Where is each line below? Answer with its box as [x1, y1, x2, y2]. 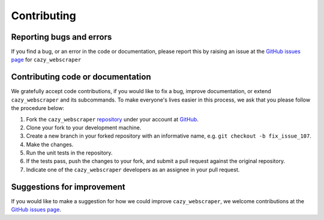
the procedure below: [11, 105, 64, 112]
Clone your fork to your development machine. [26, 124, 142, 131]
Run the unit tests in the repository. [26, 149, 113, 156]
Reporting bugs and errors [11, 32, 112, 42]
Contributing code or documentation [11, 72, 151, 82]
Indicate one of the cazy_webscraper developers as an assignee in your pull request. [26, 166, 240, 173]
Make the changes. [26, 141, 74, 148]
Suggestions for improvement [11, 182, 125, 192]
